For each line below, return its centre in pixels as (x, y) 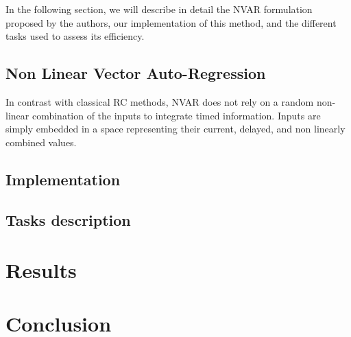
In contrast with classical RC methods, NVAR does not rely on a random (160, 101)
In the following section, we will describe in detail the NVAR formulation (159, 9)
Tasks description (68, 219)
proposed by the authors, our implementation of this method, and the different (171, 22)
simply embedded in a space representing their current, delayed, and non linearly (175, 129)
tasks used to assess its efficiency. (75, 36)
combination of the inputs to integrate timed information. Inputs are (176, 115)
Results (41, 270)
